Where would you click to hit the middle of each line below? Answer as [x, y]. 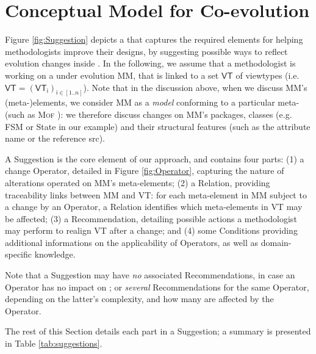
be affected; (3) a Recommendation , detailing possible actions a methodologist [151, 218]
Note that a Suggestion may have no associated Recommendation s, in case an [150, 275]
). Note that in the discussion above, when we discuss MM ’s [195, 87]
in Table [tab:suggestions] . [54, 343]
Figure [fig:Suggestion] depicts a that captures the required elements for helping [154, 39]
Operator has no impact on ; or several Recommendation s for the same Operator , [157, 287]
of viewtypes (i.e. [268, 75]
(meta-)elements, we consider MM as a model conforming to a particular [140, 102]
